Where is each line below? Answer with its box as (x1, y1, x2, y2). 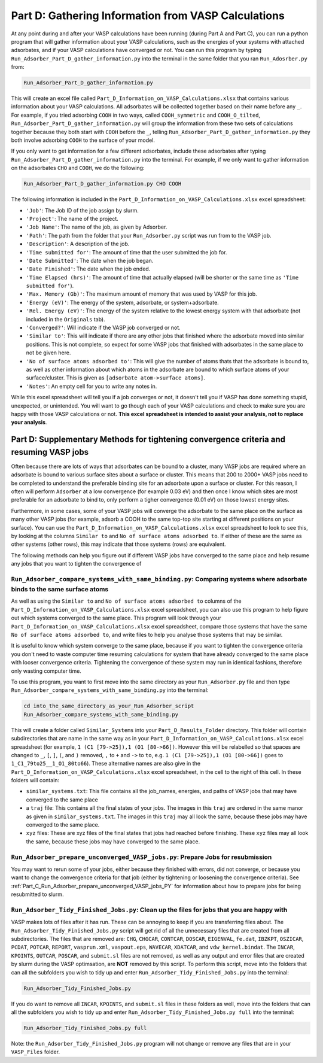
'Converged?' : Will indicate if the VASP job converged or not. (26, 324, 181, 332)
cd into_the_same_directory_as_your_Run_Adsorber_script (23, 703, 194, 709)
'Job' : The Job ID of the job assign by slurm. (26, 206, 139, 214)
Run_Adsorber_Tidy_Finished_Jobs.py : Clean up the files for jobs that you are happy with (11, 906, 288, 914)
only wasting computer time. (11, 667, 82, 675)
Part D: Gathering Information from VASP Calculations (11, 9, 285, 22)
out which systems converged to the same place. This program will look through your (11, 614, 221, 622)
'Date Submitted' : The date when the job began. (26, 257, 154, 264)
